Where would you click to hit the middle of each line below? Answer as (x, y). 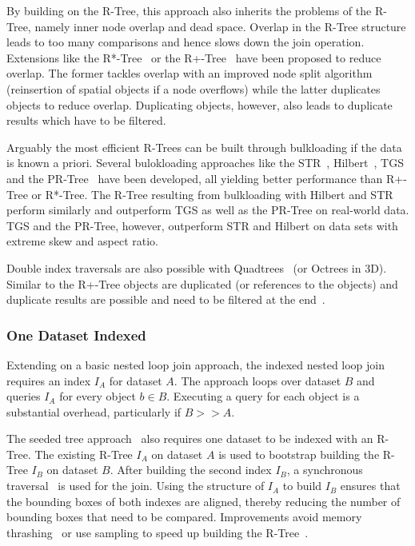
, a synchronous (325, 470)
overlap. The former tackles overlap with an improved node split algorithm (190, 73)
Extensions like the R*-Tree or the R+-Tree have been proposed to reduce (194, 57)
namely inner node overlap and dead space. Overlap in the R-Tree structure (220, 26)
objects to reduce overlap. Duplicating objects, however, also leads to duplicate (200, 104)
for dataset (136, 380)
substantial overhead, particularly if (94, 411)
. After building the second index (191, 470)
